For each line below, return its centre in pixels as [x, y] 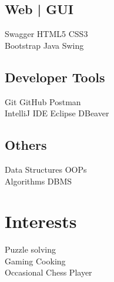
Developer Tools [55, 77]
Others [26, 145]
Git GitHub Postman [43, 101]
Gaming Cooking [35, 261]
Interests [41, 221]
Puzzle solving [30, 249]
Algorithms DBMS [38, 181]
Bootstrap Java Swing [44, 45]
